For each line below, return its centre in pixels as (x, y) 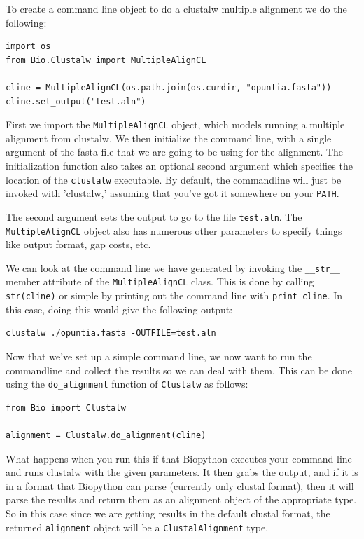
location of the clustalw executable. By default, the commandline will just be (174, 179)
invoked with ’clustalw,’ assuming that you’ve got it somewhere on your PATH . (173, 193)
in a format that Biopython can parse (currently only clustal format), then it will (180, 485)
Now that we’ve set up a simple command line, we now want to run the (159, 356)
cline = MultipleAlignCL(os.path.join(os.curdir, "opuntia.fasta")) (169, 87)
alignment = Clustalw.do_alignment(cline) (106, 435)
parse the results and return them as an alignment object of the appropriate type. (181, 499)
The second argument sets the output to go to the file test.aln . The (154, 216)
